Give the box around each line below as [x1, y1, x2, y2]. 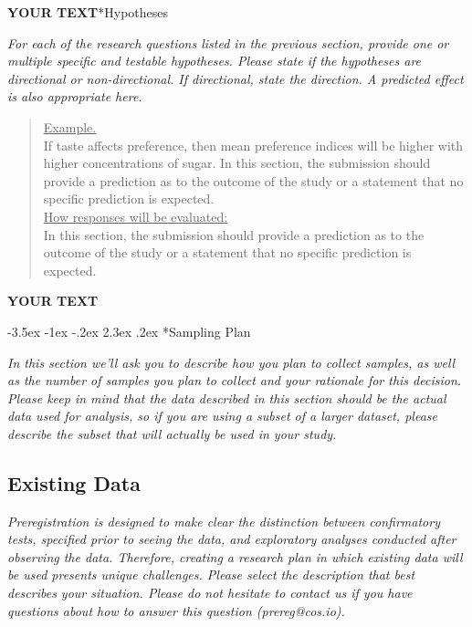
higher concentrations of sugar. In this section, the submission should [43, 153, 431, 172]
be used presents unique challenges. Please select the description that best [7, 565, 415, 584]
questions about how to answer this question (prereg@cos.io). [7, 601, 345, 620]
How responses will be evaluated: [43, 206, 228, 225]
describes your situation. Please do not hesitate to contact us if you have [7, 583, 413, 602]
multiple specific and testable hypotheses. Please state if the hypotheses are [7, 51, 422, 70]
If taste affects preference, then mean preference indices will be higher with [43, 135, 464, 154]
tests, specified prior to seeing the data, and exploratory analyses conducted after [7, 529, 456, 549]
